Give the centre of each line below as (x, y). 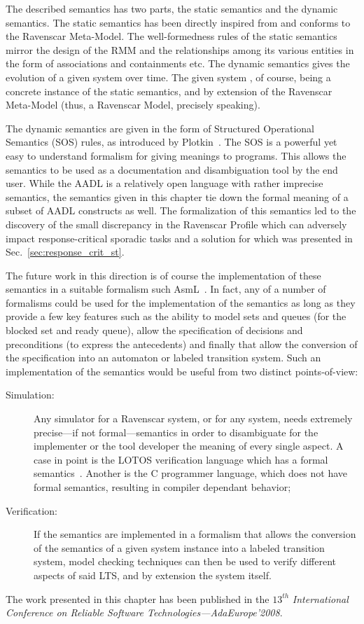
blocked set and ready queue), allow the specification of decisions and (154, 330)
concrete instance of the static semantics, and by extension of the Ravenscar (169, 91)
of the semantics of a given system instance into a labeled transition (179, 547)
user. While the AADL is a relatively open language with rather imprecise (164, 183)
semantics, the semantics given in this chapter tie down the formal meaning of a (177, 196)
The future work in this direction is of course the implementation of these (163, 275)
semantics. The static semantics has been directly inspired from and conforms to (178, 22)
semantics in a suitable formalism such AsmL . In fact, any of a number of (166, 289)
